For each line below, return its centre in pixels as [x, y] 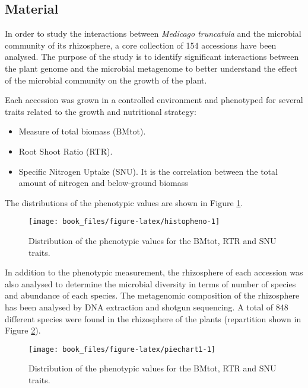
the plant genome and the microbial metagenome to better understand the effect [151, 68]
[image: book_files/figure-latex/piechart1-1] [122, 349]
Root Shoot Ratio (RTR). [66, 151]
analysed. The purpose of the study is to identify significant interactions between [152, 57]
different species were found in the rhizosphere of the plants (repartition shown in [153, 318]
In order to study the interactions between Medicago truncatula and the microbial [153, 33]
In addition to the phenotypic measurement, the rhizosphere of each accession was [154, 272]
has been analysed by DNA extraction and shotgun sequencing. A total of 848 [147, 307]
